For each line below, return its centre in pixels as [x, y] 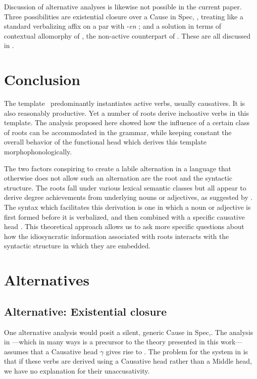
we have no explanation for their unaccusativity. [77, 370]
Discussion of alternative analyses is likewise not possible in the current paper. [123, 6]
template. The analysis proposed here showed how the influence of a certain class [127, 122]
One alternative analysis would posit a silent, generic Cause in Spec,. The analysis [129, 332]
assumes [16, 351]
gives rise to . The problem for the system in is [177, 351]
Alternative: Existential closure [85, 311]
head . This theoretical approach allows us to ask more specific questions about [124, 226]
